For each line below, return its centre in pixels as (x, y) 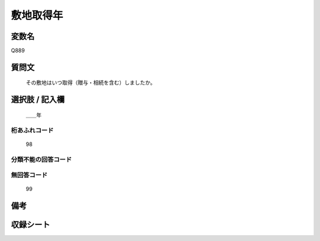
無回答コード (29, 175)
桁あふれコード (32, 130)
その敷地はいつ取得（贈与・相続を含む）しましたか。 (91, 83)
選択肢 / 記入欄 (38, 100)
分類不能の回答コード (41, 159)
